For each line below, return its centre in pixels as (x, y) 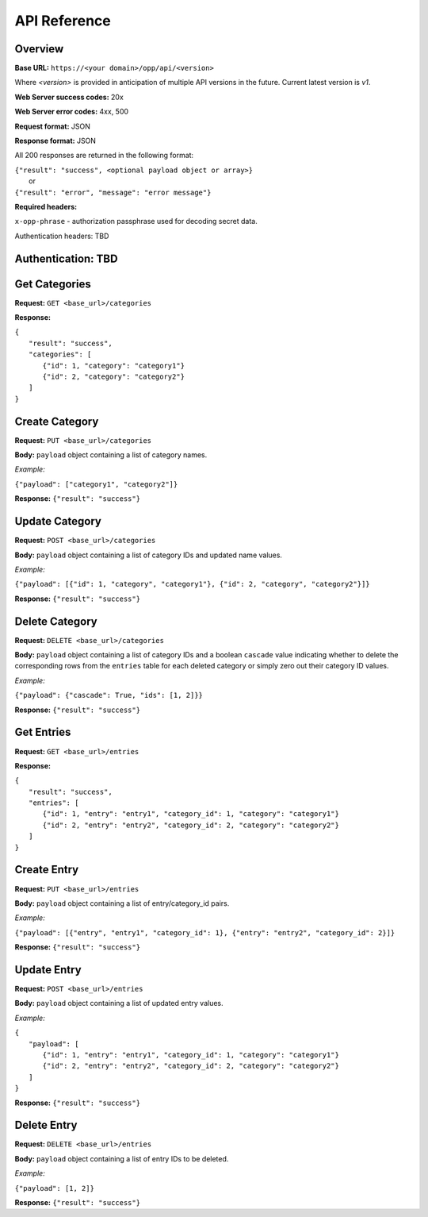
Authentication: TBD (66, 258)
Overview (39, 49)
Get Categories (53, 284)
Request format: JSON (53, 126)
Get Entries (43, 732)
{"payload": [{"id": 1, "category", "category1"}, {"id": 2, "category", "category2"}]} (192, 584)
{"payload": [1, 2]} (55, 1188)
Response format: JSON (55, 141)
